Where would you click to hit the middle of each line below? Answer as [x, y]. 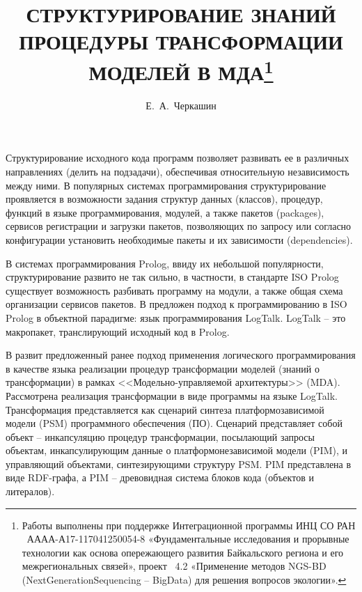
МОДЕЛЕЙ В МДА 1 [181, 70]
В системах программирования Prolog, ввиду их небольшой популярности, [165, 263]
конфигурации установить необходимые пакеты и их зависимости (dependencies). [179, 239]
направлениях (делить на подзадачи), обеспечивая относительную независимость [178, 172]
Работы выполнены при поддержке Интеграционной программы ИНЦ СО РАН [189, 525]
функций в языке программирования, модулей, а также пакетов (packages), [165, 212]
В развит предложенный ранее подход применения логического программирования [181, 355]
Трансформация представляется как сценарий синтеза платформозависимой [165, 409]
